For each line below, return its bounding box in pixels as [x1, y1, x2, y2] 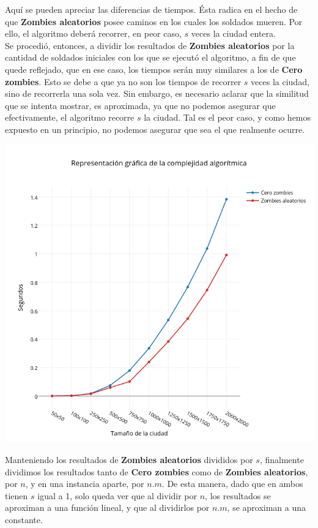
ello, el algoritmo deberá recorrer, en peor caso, [5, 27, 182, 40]
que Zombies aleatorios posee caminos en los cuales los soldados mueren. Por [5, 15, 303, 28]
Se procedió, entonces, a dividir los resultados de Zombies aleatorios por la [5, 39, 295, 51]
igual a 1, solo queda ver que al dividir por [37, 489, 198, 502]
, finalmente [259, 453, 304, 466]
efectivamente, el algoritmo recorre [5, 111, 135, 124]
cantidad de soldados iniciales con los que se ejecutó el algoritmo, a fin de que [5, 51, 296, 64]
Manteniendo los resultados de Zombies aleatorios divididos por [5, 453, 253, 466]
